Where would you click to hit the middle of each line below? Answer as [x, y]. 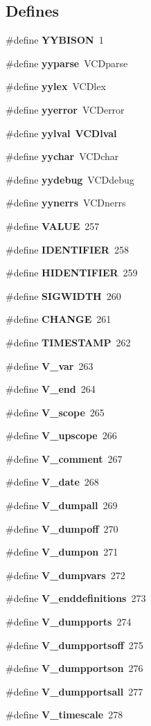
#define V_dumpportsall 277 [74, 691]
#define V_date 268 [52, 482]
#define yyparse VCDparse [67, 63]
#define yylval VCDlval [61, 133]
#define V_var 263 [50, 365]
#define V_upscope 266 [61, 435]
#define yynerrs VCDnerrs [66, 203]
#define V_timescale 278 [64, 715]
